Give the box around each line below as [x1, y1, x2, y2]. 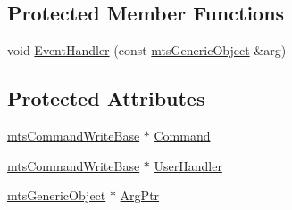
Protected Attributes [7, 85, 205, 112]
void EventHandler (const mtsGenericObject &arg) [7, 41, 287, 60]
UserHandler [154, 156, 222, 174]
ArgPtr [120, 186, 160, 205]
